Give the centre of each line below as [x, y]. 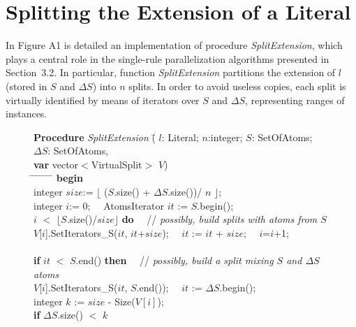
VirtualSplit [117, 164]
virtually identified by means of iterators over [103, 100]
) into [104, 86]
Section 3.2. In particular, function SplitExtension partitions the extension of [171, 72]
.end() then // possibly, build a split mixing [175, 260]
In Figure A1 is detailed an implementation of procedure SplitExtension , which [174, 45]
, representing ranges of [295, 100]
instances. [27, 114]
